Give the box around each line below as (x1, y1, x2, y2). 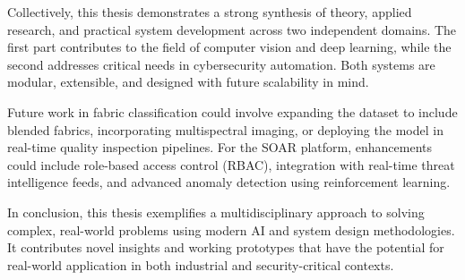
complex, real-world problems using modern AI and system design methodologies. (7, 220, 455, 239)
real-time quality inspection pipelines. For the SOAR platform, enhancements (7, 138, 433, 157)
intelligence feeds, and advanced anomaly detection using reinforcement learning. (7, 173, 451, 191)
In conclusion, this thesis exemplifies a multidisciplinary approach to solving (7, 202, 425, 221)
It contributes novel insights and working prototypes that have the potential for (7, 238, 444, 257)
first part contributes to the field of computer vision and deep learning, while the (7, 38, 452, 56)
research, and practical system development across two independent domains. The (7, 20, 457, 38)
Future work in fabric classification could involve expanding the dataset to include (7, 102, 458, 121)
